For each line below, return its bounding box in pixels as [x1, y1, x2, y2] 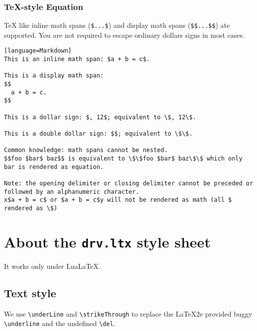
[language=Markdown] [4, 47, 72, 55]
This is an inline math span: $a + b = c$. [4, 56, 150, 63]
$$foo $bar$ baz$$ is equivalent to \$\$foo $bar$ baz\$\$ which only [4, 155, 243, 162]
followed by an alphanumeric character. [4, 188, 140, 195]
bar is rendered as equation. [4, 163, 104, 170]
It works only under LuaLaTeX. [4, 260, 101, 271]
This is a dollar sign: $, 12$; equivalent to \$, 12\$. [4, 113, 196, 121]
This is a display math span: [4, 72, 104, 80]
